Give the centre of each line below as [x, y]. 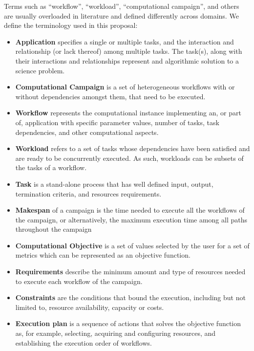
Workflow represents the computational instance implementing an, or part [128, 113]
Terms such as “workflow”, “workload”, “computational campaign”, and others [122, 6]
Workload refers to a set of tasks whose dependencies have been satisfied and [133, 148]
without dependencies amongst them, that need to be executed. [110, 96]
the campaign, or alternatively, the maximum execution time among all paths [131, 219]
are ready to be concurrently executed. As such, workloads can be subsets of [129, 158]
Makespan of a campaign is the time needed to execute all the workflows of [130, 210]
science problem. [40, 70]
